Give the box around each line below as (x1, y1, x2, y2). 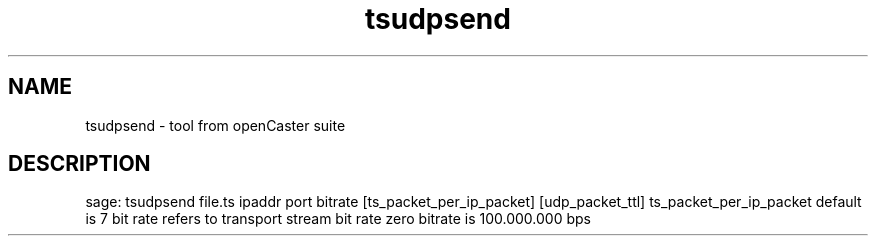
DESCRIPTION (8, 151, 151, 177)
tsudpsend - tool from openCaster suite (85, 116, 346, 134)
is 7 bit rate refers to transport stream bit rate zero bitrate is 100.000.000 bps (85, 210, 591, 228)
